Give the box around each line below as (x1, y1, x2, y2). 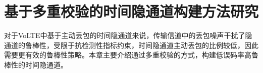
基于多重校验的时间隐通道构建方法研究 (4, 1, 259, 21)
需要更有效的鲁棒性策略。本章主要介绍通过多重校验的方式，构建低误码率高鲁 (4, 49, 258, 60)
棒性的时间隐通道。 (4, 59, 68, 69)
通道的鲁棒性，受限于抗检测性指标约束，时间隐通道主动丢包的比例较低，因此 (4, 39, 258, 50)
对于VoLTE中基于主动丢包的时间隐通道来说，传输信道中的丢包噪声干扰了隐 (4, 30, 252, 40)
